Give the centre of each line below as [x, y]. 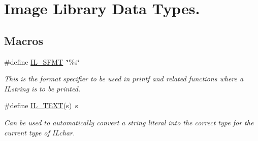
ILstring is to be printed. [42, 88]
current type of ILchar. [40, 132]
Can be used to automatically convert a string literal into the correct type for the [129, 122]
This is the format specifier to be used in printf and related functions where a [124, 79]
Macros [24, 40]
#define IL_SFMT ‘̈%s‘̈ [42, 61]
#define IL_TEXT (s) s [41, 105]
